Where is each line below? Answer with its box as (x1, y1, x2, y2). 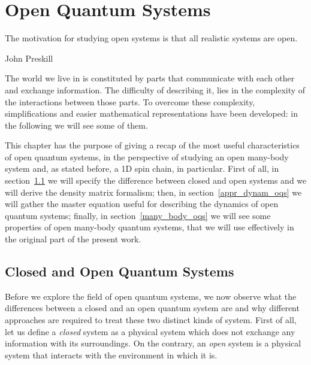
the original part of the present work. (5, 233, 141, 245)
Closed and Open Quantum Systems (5, 262, 234, 281)
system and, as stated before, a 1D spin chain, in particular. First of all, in (5, 162, 279, 175)
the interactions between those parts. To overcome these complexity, (5, 95, 255, 108)
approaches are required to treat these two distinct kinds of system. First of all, (5, 314, 297, 326)
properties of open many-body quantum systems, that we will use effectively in (5, 221, 294, 233)
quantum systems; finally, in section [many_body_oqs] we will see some (5, 209, 271, 221)
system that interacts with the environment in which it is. (5, 348, 218, 361)
